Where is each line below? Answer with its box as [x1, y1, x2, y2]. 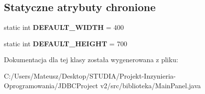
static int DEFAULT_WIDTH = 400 [4, 22, 124, 32]
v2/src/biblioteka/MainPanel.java [100, 80, 201, 90]
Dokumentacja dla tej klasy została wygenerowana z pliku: [4, 54, 178, 65]
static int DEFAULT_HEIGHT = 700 [4, 38, 127, 48]
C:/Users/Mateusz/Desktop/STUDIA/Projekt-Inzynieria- [4, 70, 176, 81]
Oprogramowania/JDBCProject [4, 80, 98, 90]
